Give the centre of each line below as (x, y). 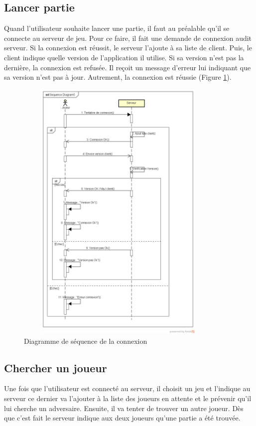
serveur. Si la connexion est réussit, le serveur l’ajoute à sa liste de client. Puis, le (128, 48)
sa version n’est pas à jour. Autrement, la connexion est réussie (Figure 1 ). (118, 77)
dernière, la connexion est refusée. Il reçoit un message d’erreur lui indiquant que (128, 67)
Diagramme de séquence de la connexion (86, 341)
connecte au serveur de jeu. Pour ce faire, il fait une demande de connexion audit (128, 38)
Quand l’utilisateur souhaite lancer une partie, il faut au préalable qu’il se (117, 28)
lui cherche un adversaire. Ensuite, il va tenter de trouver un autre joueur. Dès (124, 408)
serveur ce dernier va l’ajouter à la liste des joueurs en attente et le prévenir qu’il (128, 398)
